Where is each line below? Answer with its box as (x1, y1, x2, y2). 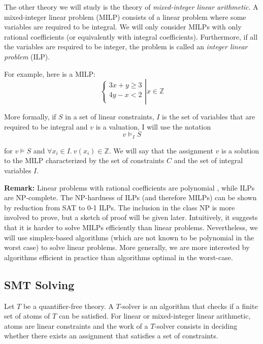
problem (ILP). (4, 51, 50, 61)
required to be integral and (4, 121, 88, 132)
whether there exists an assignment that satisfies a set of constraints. (4, 330, 218, 341)
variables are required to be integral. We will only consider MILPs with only (4, 21, 242, 32)
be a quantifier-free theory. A (23, 300, 114, 311)
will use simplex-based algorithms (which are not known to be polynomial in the (4, 232, 254, 242)
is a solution (221, 145, 259, 155)
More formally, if (4, 111, 56, 122)
